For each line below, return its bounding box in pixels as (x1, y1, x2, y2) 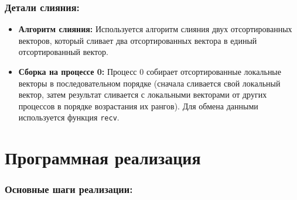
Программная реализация (5, 146, 201, 170)
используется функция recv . (18, 111, 120, 123)
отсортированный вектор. (18, 46, 108, 58)
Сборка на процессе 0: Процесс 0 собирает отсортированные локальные (18, 65, 281, 77)
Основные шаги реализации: (5, 182, 133, 196)
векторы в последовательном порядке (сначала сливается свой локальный (18, 77, 281, 89)
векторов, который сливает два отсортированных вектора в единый (18, 34, 257, 46)
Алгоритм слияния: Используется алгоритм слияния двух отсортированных (18, 23, 292, 35)
